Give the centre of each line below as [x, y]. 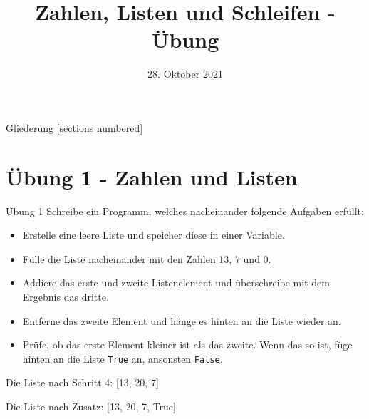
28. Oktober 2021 [185, 74]
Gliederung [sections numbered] [74, 127]
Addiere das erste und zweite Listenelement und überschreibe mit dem [176, 283]
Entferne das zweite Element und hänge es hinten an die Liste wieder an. [182, 320]
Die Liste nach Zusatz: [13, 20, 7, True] [91, 407]
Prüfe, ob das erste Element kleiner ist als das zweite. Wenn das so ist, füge [187, 345]
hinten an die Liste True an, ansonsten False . [123, 358]
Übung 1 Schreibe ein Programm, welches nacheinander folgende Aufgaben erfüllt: [185, 211]
